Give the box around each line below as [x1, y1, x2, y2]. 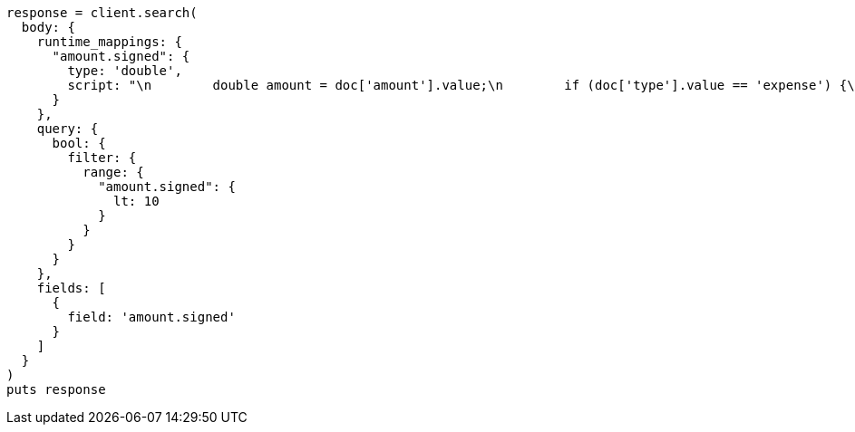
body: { [21, 20, 75, 34]
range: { [83, 165, 144, 179]
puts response [6, 382, 106, 397]
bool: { [52, 136, 106, 150]
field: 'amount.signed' [67, 310, 236, 324]
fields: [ [36, 281, 106, 295]
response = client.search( [6, 5, 198, 20]
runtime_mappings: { [36, 34, 182, 49]
